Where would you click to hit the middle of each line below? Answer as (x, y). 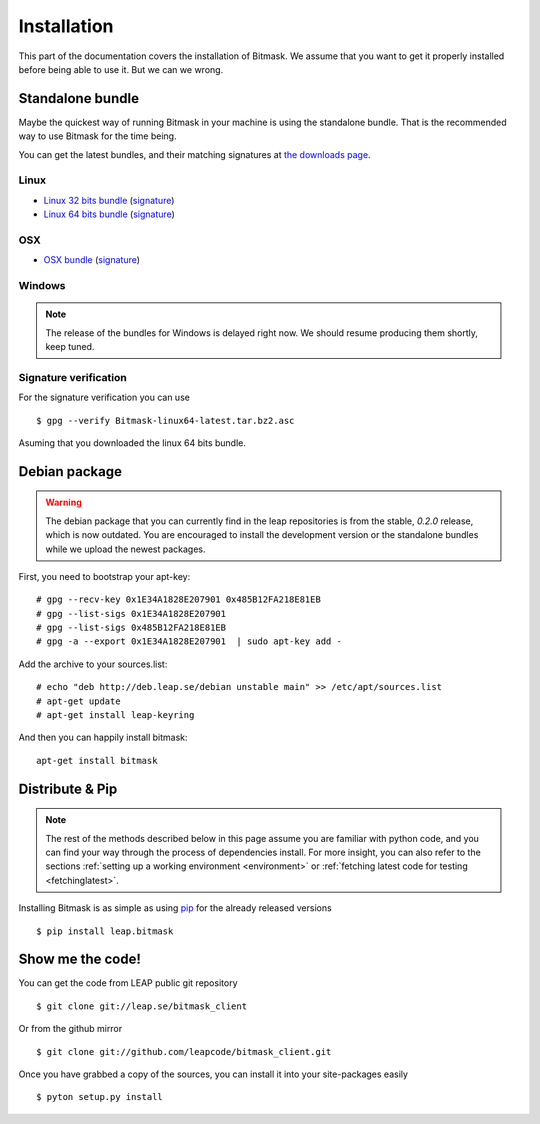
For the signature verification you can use (104, 397)
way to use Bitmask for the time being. (97, 136)
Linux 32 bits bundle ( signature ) (109, 200)
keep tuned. (70, 347)
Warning (63, 502)
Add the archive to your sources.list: (93, 664)
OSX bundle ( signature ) (91, 260)
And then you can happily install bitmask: (103, 737)
